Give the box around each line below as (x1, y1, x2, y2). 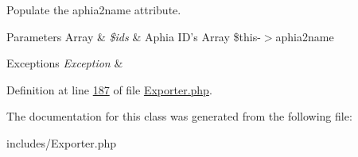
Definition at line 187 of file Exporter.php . (6, 81, 212, 98)
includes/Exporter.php (6, 134, 117, 151)
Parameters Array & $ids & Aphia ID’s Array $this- (6, 28, 261, 44)
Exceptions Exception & (6, 55, 123, 71)
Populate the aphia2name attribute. (6, 2, 181, 17)
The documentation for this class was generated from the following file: (6, 108, 352, 124)
